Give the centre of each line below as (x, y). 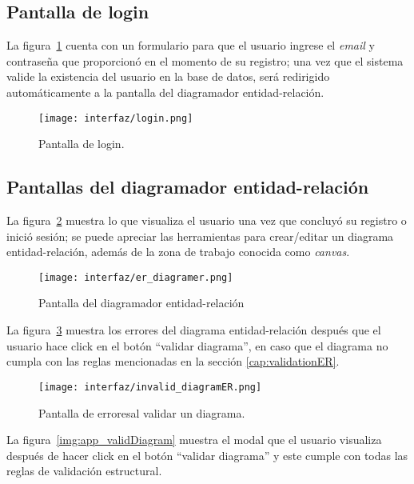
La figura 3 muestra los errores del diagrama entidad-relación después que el (194, 330)
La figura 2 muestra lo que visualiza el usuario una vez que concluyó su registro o (207, 220)
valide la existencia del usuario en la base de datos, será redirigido (168, 76)
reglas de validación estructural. (84, 471)
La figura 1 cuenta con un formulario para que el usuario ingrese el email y (191, 45)
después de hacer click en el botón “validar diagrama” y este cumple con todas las (207, 455)
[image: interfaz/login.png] (116, 118)
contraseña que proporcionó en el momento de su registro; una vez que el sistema (205, 60)
